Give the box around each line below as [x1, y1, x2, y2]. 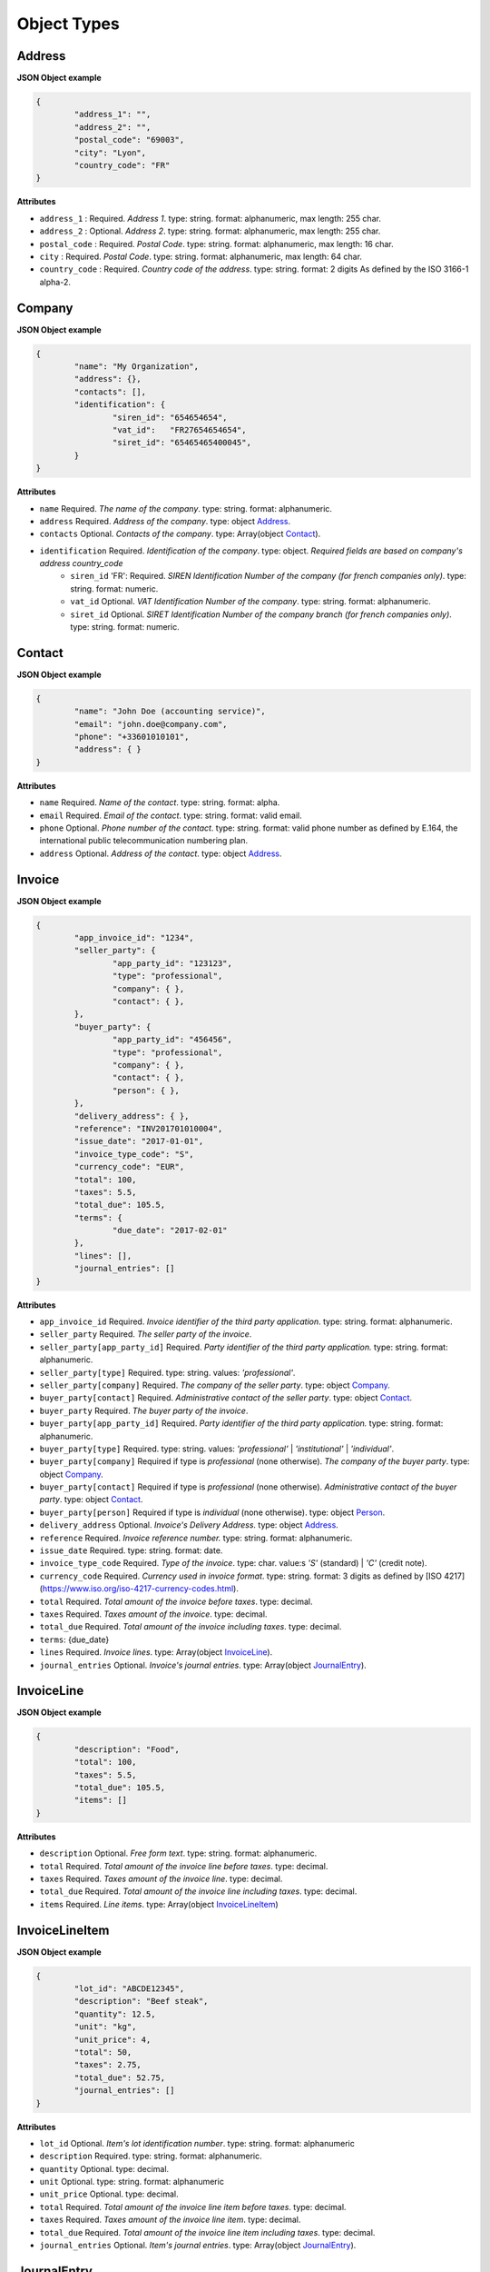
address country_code [39, 558, 123, 569]
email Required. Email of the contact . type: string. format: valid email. [39, 810, 303, 821]
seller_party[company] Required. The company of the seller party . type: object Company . [39, 1380, 390, 1390]
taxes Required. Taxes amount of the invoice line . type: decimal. [39, 1873, 283, 1884]
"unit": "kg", [73, 2022, 137, 2032]
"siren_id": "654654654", [112, 412, 228, 423]
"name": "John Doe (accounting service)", [73, 706, 267, 717]
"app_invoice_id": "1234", [73, 932, 194, 943]
